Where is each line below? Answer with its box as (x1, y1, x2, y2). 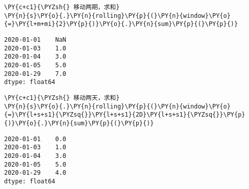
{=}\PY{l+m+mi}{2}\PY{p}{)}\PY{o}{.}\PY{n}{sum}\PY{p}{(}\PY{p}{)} (4, 20, 238, 28)
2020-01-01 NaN (4, 36, 66, 43)
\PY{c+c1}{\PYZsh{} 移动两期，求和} (4, 4, 120, 11)
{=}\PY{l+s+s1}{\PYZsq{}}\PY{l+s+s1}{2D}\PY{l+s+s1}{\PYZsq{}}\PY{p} (4, 111, 245, 119)
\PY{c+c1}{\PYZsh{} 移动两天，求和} (4, 94, 120, 101)
